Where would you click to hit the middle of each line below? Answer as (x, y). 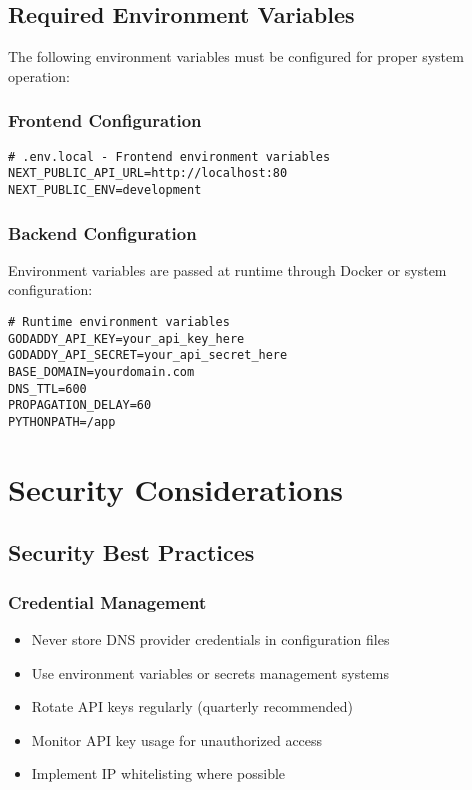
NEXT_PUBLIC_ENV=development (105, 189)
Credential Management (107, 601)
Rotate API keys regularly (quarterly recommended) (192, 706)
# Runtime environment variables (119, 321)
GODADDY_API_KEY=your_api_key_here (126, 338)
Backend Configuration (102, 232)
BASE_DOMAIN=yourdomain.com (101, 371)
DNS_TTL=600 (47, 388)
